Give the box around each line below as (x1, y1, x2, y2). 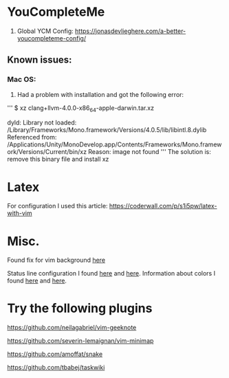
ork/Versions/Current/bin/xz (7, 148, 87, 156)
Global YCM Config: (17, 27, 74, 35)
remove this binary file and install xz (7, 155, 109, 164)
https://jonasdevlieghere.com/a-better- (74, 27, 186, 35)
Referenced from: (7, 133, 57, 142)
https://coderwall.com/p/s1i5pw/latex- (109, 202, 217, 210)
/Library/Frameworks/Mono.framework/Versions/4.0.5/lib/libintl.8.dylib (7, 126, 207, 134)
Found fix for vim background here (7, 256, 105, 265)
